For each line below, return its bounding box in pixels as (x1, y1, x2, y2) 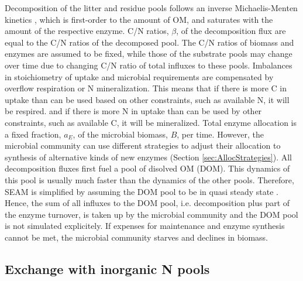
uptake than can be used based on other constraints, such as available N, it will (5, 93, 290, 105)
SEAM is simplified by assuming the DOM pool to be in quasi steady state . (5, 185, 279, 197)
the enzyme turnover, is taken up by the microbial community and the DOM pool (5, 208, 298, 220)
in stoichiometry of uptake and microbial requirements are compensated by (5, 70, 274, 83)
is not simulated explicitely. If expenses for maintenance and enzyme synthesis (5, 220, 285, 232)
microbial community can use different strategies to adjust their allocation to (5, 139, 281, 152)
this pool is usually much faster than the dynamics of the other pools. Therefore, (5, 173, 294, 186)
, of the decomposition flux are (176, 25, 286, 37)
